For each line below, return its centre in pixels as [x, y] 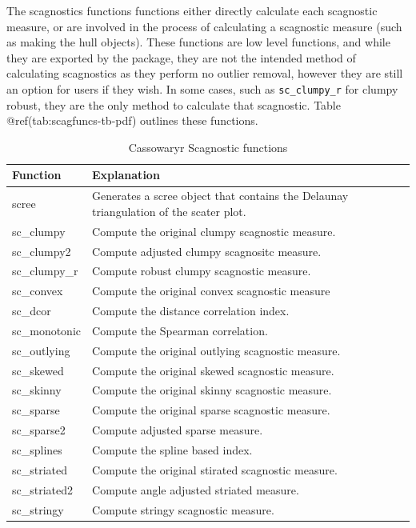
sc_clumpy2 [42, 251]
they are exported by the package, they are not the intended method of [181, 57]
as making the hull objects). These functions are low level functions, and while [198, 42]
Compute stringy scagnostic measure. [183, 509]
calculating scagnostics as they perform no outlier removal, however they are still [205, 73]
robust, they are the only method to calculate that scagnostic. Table [174, 104]
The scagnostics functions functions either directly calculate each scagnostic [192, 10]
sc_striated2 [43, 489]
